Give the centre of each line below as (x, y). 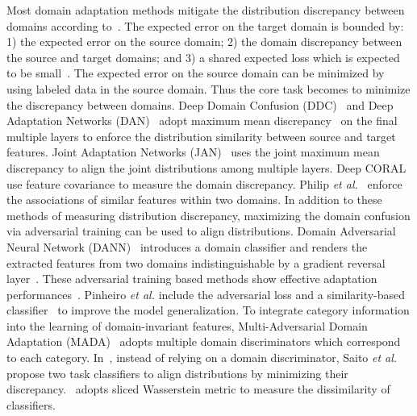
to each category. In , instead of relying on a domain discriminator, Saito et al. (202, 358)
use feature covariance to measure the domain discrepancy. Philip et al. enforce (204, 183)
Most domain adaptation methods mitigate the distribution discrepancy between (206, 10)
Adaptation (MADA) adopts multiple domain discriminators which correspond (204, 341)
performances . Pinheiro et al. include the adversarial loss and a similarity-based (206, 294)
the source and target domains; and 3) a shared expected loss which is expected (203, 57)
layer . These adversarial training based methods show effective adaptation (192, 279)
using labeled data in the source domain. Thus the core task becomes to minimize (208, 88)
